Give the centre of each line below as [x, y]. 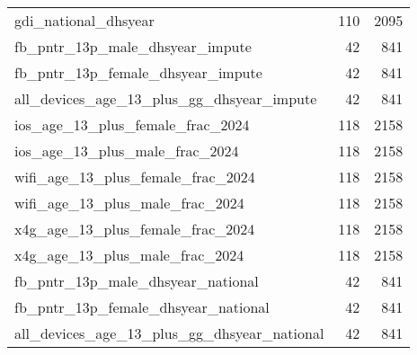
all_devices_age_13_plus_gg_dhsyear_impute [166, 98]
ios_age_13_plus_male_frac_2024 [127, 151]
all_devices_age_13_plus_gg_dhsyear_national [169, 333]
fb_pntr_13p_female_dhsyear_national [142, 307]
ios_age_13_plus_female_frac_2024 [132, 124]
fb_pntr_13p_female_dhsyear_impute [138, 72]
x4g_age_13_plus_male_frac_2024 [129, 255]
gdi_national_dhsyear [84, 20]
